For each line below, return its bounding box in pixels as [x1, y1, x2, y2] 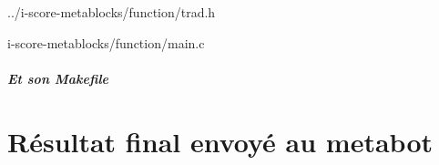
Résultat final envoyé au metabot [7, 122, 434, 160]
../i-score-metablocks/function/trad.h [7, 3, 216, 21]
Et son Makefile [7, 68, 109, 88]
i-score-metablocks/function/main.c [7, 33, 205, 52]
